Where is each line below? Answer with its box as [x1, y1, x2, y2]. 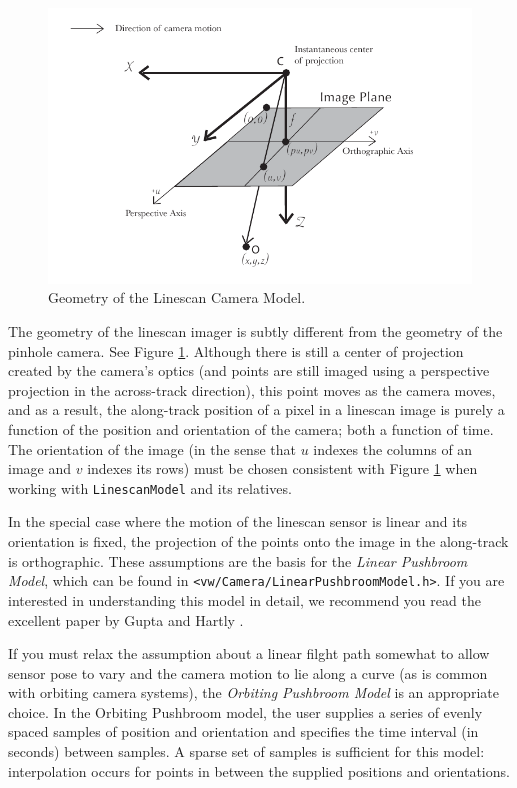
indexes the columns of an [313, 438, 473, 459]
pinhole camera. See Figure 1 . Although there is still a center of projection [8, 340, 464, 361]
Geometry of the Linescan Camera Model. [48, 287, 306, 308]
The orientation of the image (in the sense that [8, 438, 296, 459]
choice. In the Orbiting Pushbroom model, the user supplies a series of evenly [8, 701, 483, 722]
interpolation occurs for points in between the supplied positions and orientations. [8, 760, 510, 781]
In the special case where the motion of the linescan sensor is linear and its [8, 511, 468, 532]
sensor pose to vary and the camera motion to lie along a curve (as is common [8, 662, 488, 683]
